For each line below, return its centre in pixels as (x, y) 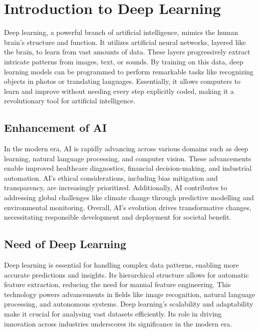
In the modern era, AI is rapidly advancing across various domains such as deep (126, 149)
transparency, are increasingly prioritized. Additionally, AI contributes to (116, 187)
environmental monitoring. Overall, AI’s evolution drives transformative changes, (128, 207)
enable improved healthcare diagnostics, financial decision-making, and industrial (128, 168)
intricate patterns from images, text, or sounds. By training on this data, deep (124, 61)
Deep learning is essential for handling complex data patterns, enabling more (122, 265)
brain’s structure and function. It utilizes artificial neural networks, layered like (125, 42)
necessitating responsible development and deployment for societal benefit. (118, 217)
